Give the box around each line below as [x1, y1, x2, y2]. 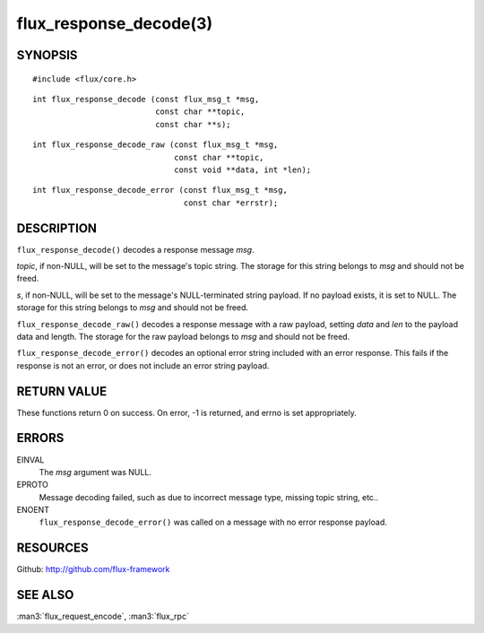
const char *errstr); [183, 197, 279, 208]
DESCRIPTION [16, 221, 98, 236]
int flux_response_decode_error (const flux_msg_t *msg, [32, 185, 289, 195]
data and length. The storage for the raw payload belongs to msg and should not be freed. [16, 331, 350, 342]
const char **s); [155, 119, 232, 129]
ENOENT [16, 505, 49, 516]
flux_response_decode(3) [16, 13, 213, 33]
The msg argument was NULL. [39, 466, 152, 477]
